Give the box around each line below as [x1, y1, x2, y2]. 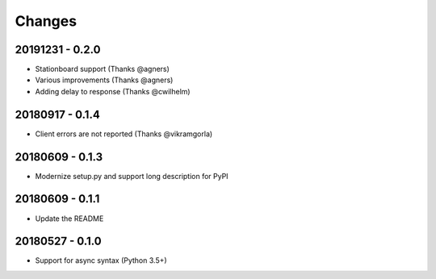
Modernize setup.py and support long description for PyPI [35, 171, 229, 181]
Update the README [35, 214, 104, 223]
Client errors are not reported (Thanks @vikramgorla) [35, 129, 213, 139]
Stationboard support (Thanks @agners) [35, 65, 170, 74]
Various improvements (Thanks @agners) [35, 75, 174, 85]
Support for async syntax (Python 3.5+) [35, 256, 167, 265]
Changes [15, 12, 77, 30]
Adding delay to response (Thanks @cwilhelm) [35, 86, 191, 96]
